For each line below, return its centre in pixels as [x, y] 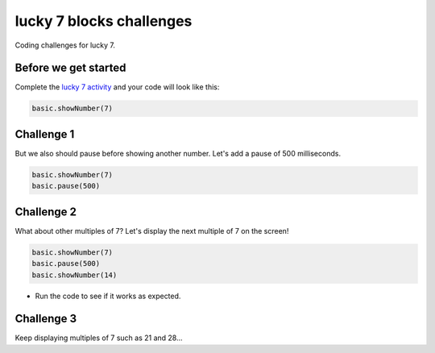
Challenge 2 [46, 212]
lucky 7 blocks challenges [104, 21]
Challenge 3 [46, 319]
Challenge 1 [45, 134]
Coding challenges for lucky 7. [65, 45]
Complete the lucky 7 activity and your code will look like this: [117, 87]
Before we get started [70, 68]
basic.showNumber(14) [75, 275]
